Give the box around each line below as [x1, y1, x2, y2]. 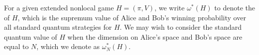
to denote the [214, 2, 255, 12]
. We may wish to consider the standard [120, 22, 242, 32]
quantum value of [4, 31, 57, 42]
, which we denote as [36, 41, 100, 52]
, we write [154, 2, 185, 12]
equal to [4, 41, 29, 52]
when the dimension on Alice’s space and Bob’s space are [67, 31, 243, 42]
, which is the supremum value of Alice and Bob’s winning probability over [17, 12, 246, 22]
